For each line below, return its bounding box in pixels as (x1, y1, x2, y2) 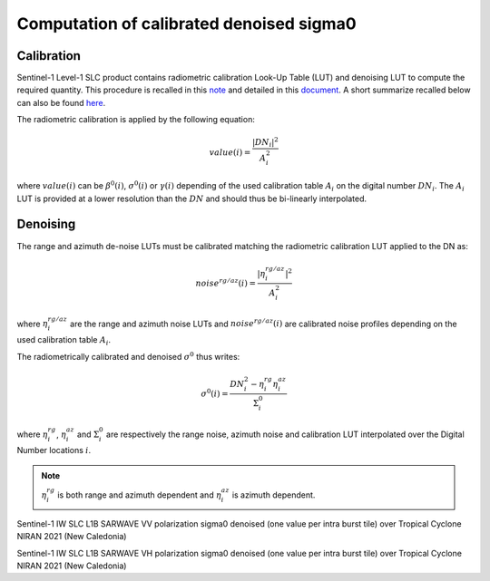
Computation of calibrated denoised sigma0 (16, 14, 358, 34)
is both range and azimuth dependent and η (57, 489, 222, 500)
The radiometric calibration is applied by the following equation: (16, 114, 256, 125)
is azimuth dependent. (231, 489, 316, 500)
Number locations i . (16, 445, 92, 456)
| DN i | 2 (251, 136, 279, 150)
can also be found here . (16, 97, 106, 108)
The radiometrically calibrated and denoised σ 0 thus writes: (16, 350, 240, 362)
